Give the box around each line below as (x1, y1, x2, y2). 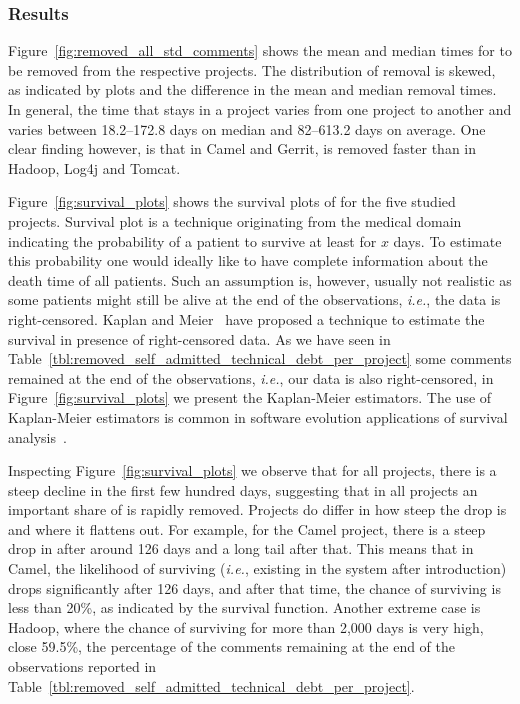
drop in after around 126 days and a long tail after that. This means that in (8, 538, 474, 559)
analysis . (8, 426, 67, 447)
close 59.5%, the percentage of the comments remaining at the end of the (8, 636, 456, 657)
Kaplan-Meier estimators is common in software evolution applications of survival (8, 406, 508, 427)
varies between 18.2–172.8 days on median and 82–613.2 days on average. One (8, 118, 486, 139)
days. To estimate (393, 230, 502, 251)
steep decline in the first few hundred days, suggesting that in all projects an (8, 479, 478, 500)
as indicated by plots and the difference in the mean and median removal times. (8, 79, 497, 100)
